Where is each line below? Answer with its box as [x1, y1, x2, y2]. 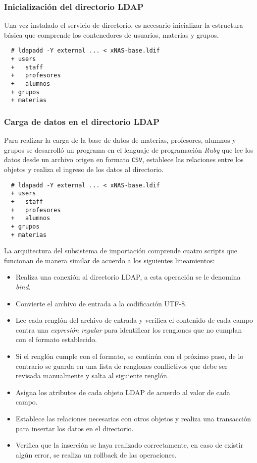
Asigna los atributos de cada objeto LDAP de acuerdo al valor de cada [15, 387, 230, 397]
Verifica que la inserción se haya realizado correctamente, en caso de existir [15, 440, 244, 450]
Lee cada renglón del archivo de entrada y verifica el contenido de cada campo [15, 315, 253, 325]
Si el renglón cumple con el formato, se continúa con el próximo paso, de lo [15, 351, 244, 361]
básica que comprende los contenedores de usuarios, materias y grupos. [4, 29, 219, 40]
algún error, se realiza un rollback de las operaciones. [15, 449, 177, 460]
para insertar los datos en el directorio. [15, 423, 134, 433]
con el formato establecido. [15, 334, 97, 345]
